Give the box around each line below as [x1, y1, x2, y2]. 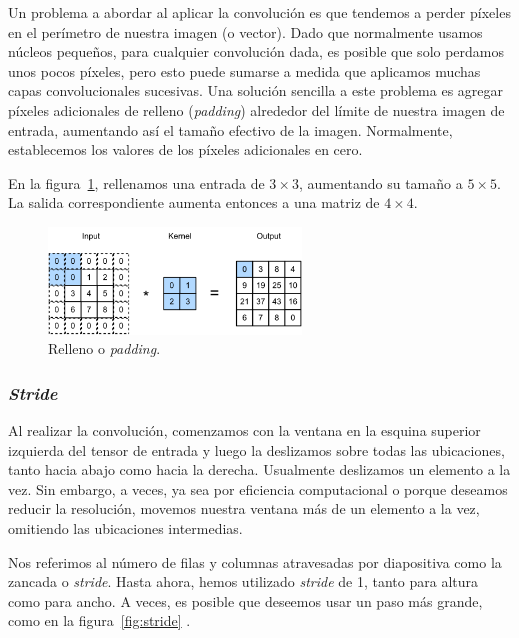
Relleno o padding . [48, 338, 161, 359]
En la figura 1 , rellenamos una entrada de [8, 172, 265, 193]
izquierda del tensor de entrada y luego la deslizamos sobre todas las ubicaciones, [8, 439, 505, 460]
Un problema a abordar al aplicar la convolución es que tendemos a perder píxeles [8, 2, 511, 22]
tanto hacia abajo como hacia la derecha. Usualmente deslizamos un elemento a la [8, 459, 511, 480]
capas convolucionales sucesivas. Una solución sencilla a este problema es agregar [8, 80, 504, 101]
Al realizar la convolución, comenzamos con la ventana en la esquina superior [8, 420, 481, 441]
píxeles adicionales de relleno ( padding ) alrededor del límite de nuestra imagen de [8, 99, 505, 120]
